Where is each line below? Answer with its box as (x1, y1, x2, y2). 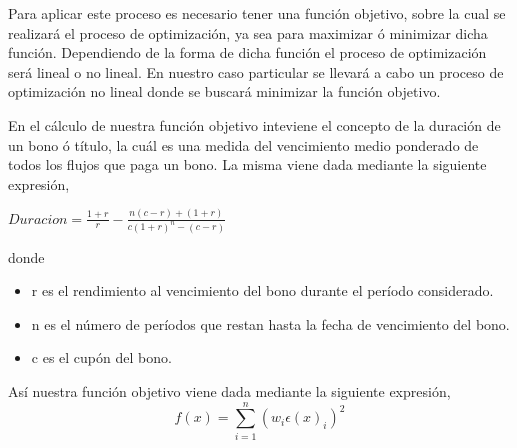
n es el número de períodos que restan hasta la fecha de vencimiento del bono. (31, 313, 510, 334)
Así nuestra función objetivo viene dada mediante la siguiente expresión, (8, 380, 451, 401)
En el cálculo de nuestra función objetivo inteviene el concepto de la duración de (8, 114, 501, 135)
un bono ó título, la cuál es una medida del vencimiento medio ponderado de (8, 134, 479, 155)
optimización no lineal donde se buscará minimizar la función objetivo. (8, 81, 441, 102)
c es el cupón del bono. (31, 347, 172, 368)
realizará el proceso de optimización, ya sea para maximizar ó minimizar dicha (8, 22, 488, 43)
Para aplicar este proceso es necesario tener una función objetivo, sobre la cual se (8, 3, 506, 23)
